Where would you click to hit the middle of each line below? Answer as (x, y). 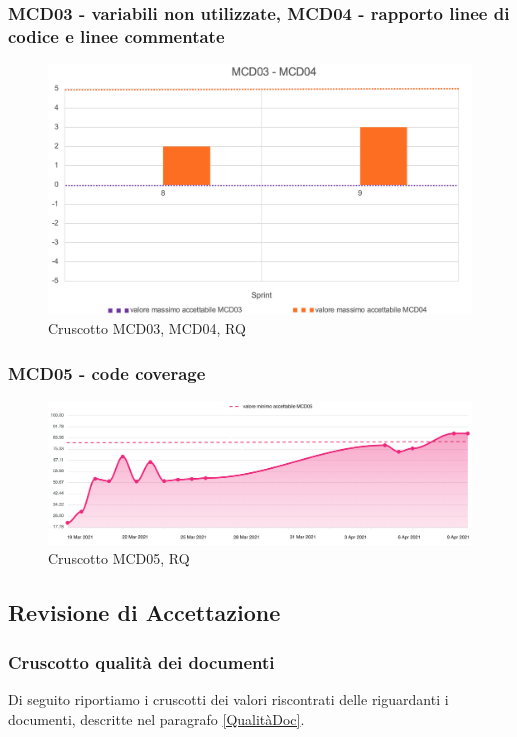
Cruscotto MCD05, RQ (119, 558)
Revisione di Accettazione (144, 612)
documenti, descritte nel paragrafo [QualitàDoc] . (156, 718)
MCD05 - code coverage (107, 372)
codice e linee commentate (116, 35)
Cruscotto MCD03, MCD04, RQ (147, 328)
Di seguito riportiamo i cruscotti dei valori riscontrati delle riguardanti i (228, 698)
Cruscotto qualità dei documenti (141, 661)
